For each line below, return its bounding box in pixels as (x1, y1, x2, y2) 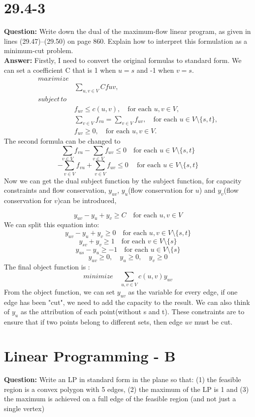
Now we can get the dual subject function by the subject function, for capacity (4, 175, 242, 185)
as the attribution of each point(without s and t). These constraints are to (20, 306, 245, 317)
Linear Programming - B (4, 346, 176, 366)
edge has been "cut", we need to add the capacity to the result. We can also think (4, 297, 250, 307)
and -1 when (136, 64, 174, 75)
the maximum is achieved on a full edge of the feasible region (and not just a (4, 393, 236, 404)
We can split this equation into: (4, 219, 99, 230)
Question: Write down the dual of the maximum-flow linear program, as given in (4, 26, 251, 36)
